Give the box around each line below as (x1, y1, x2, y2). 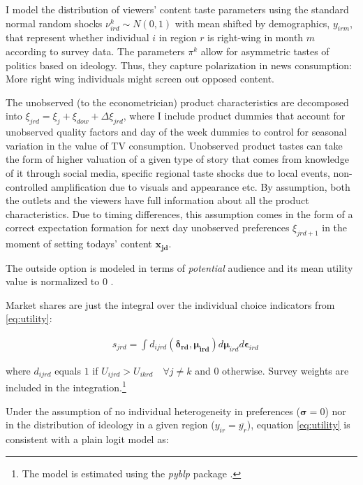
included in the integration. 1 (6, 378, 126, 395)
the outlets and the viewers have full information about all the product (6, 193, 309, 208)
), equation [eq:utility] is (246, 417, 350, 432)
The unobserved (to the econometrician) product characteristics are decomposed (6, 94, 349, 109)
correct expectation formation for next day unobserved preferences (6, 220, 290, 235)
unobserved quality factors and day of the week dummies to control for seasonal (6, 124, 347, 139)
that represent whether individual (6, 30, 149, 45)
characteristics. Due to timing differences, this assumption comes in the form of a (6, 206, 353, 221)
